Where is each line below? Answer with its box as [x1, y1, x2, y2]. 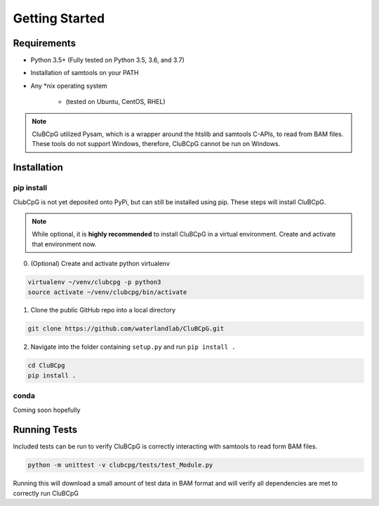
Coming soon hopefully [13, 406, 81, 414]
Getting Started [13, 11, 105, 26]
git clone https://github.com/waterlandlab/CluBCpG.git [27, 325, 225, 333]
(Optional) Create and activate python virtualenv [30, 260, 170, 268]
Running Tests [13, 424, 77, 436]
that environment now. [32, 239, 97, 248]
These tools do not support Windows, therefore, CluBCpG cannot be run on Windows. [32, 140, 281, 148]
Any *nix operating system [30, 81, 108, 90]
